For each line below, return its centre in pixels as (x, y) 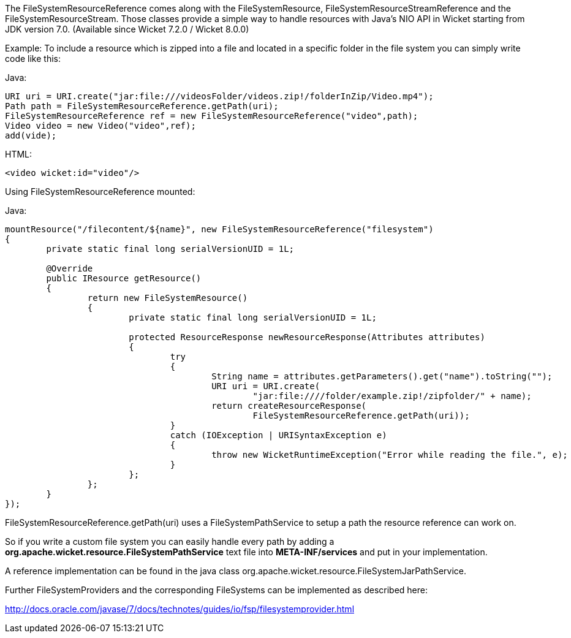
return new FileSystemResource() (168, 298)
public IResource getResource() (124, 278)
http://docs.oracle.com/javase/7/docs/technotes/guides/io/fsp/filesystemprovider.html (180, 609)
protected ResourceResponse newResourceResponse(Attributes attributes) (307, 337)
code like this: (33, 59)
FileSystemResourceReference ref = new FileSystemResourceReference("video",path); (212, 116)
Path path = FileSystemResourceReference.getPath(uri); (142, 106)
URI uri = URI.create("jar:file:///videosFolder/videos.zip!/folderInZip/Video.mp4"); (219, 96)
